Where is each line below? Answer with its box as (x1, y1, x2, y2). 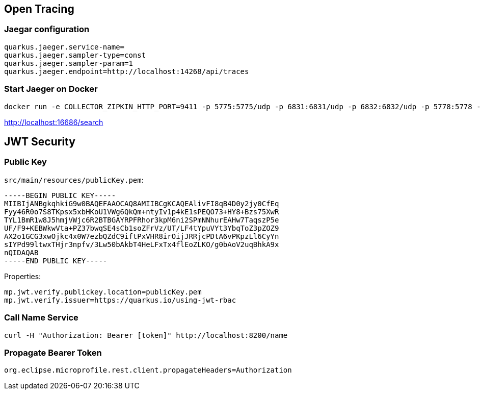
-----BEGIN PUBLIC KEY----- (4, 191, 116, 200)
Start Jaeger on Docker (4, 84, 98, 94)
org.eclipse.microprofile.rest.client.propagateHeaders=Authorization (4, 366, 292, 375)
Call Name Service (4, 312, 78, 323)
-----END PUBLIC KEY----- (4, 256, 108, 265)
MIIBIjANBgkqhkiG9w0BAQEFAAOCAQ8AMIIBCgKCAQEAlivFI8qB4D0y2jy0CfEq (4, 199, 279, 208)
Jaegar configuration (4, 24, 90, 35)
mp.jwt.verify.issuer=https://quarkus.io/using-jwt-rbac (4, 295, 236, 304)
